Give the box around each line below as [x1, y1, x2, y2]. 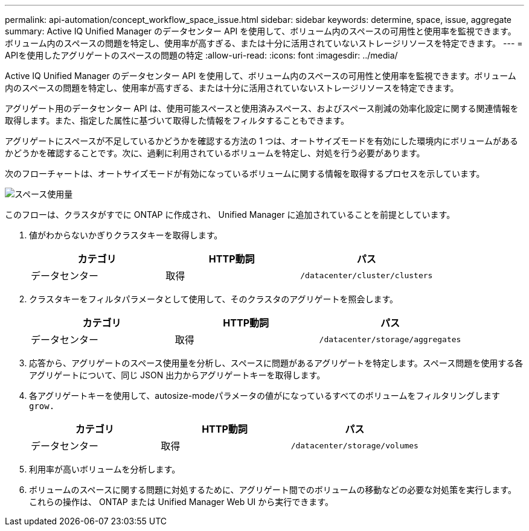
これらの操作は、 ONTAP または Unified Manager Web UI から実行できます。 [29, 497, 333, 507]
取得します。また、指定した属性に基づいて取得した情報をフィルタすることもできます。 [5, 115, 349, 126]
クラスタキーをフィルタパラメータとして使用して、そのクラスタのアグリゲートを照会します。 [29, 294, 399, 304]
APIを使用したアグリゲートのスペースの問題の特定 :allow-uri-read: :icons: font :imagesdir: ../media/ [5, 50, 398, 60]
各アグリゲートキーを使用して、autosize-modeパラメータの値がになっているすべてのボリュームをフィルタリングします [29, 390, 501, 401]
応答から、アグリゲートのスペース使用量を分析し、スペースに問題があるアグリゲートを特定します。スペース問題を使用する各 [29, 358, 524, 368]
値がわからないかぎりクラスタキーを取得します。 [29, 230, 223, 240]
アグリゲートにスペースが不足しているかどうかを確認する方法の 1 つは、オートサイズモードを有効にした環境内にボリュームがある [5, 136, 518, 146]
